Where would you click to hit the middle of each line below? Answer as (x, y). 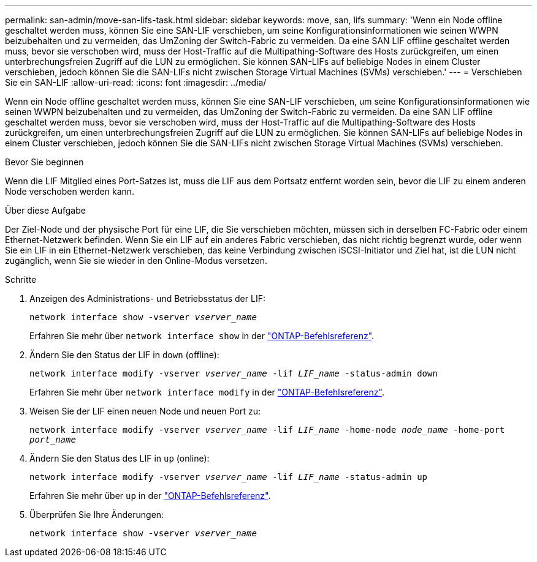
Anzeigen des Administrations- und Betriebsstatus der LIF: (147, 298)
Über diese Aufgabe (45, 210)
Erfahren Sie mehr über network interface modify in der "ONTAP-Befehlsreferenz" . (207, 392)
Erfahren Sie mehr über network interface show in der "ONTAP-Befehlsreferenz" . (202, 336)
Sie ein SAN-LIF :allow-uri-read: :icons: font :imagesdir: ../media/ (136, 82)
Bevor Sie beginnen (44, 162)
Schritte (21, 279)
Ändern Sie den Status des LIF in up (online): (120, 458)
